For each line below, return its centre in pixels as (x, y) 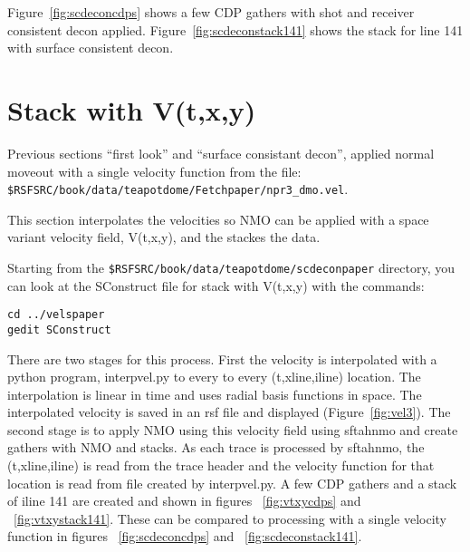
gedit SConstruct (59, 329)
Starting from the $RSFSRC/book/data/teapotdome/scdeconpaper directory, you (231, 267)
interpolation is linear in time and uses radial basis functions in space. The (215, 394)
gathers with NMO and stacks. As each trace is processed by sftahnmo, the (216, 447)
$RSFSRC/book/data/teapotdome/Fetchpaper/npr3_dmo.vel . (178, 189)
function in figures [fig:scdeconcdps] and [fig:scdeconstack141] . (185, 536)
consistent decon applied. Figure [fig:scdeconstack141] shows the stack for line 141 (235, 29)
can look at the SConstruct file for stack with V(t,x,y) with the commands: (216, 285)
